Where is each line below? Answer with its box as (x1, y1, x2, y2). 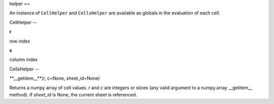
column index (9, 56, 38, 63)
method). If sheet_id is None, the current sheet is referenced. (9, 91, 137, 97)
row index (9, 38, 30, 44)
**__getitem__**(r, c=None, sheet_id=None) (9, 75, 100, 81)
